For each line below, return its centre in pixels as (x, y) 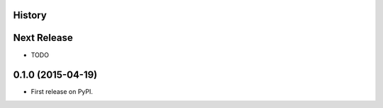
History (30, 15)
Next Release (43, 38)
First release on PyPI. (62, 92)
